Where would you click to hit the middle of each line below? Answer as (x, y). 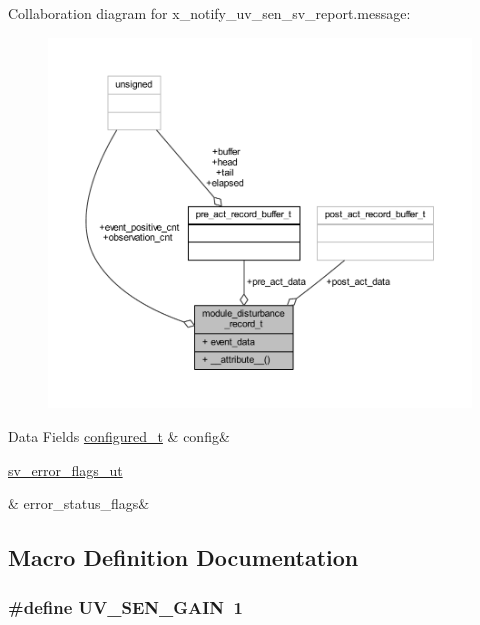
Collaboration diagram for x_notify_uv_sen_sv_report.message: (209, 13)
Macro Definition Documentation (183, 557)
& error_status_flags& (79, 503)
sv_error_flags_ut (65, 469)
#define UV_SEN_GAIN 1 (125, 606)
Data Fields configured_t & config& (119, 436)
